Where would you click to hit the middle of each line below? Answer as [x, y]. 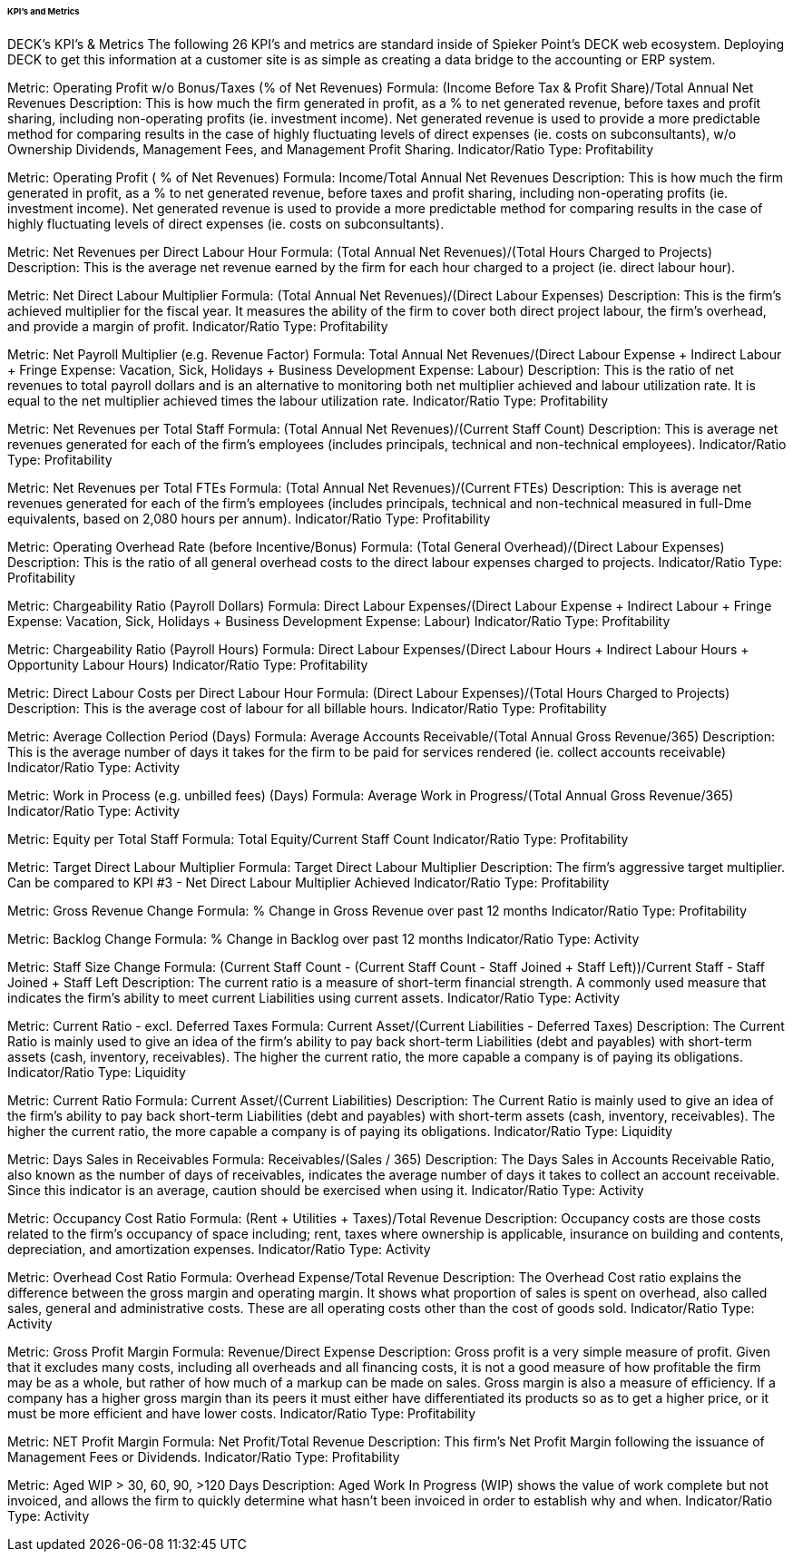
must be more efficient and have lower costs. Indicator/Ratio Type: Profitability [242, 1413]
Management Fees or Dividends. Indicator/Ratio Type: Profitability [204, 1456]
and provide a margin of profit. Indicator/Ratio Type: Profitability [198, 326]
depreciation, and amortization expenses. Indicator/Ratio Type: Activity [219, 1249]
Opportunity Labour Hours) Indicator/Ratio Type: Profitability [188, 664]
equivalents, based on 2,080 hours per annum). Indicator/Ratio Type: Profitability [249, 518]
